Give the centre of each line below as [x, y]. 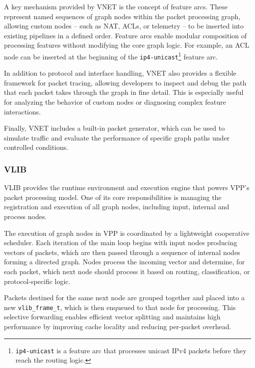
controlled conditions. [36, 147]
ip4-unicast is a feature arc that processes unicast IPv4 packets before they [131, 350]
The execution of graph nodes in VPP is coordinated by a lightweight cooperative [127, 233]
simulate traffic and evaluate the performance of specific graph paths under [117, 137]
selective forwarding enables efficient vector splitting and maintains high [112, 317]
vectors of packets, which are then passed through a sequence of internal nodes [122, 252]
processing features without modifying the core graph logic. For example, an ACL [127, 45]
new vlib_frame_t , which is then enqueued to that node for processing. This [120, 307]
